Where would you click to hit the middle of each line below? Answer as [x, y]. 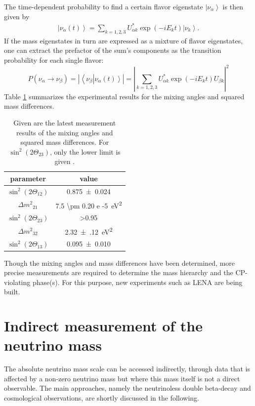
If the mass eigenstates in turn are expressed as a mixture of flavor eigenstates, [124, 40]
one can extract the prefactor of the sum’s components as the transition [113, 50]
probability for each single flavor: [54, 60]
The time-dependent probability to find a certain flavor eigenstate [104, 6]
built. [12, 292]
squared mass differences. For [65, 142]
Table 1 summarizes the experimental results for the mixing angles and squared [124, 96]
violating [17, 282]
